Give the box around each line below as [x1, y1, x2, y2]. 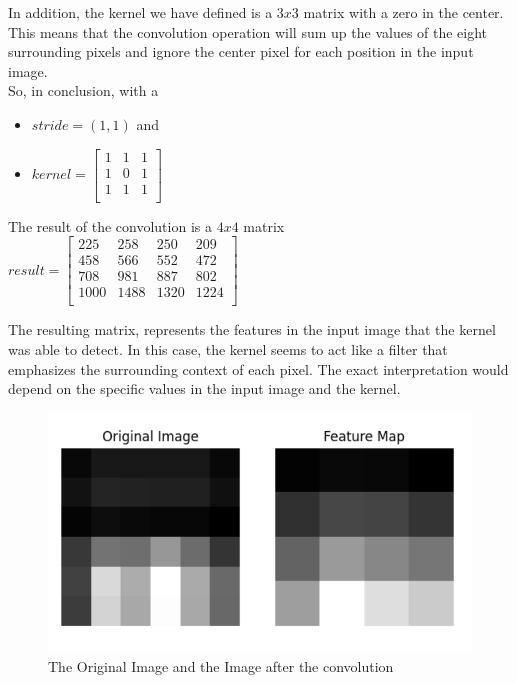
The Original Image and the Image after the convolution [48, 655, 394, 676]
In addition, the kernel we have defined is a [8, 2, 273, 22]
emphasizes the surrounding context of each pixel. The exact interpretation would [8, 358, 509, 379]
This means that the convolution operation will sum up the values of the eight [8, 21, 488, 42]
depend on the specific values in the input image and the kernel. [8, 378, 401, 399]
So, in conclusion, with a [8, 80, 159, 101]
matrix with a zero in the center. [303, 2, 504, 22]
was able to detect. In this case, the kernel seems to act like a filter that [8, 339, 448, 360]
